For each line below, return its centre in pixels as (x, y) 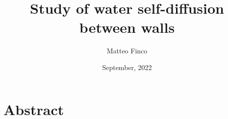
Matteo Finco (127, 51)
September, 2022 (127, 67)
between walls (127, 27)
